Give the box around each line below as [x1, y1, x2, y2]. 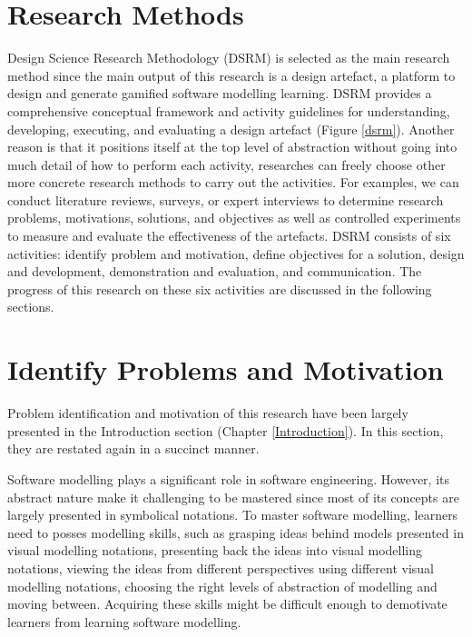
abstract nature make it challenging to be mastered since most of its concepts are [7, 487, 459, 506]
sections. [7, 297, 54, 316]
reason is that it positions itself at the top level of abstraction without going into [7, 137, 457, 156]
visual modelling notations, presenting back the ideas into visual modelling [7, 541, 423, 560]
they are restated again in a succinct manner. [7, 439, 260, 458]
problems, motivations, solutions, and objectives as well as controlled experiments [7, 208, 461, 227]
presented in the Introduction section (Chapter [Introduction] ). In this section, [7, 421, 444, 440]
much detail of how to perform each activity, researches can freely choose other [7, 154, 446, 174]
